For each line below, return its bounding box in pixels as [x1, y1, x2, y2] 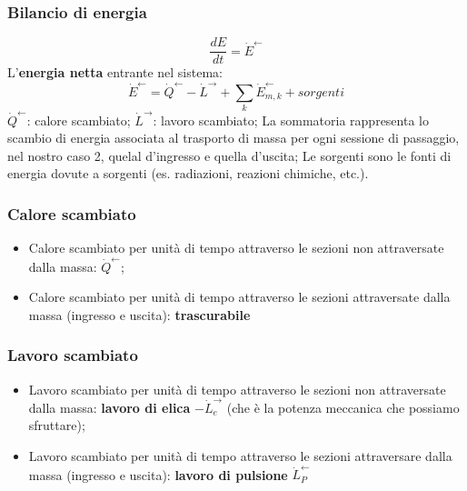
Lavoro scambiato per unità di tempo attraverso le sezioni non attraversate [28, 379, 446, 398]
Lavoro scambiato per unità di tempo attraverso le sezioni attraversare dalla [28, 446, 452, 466]
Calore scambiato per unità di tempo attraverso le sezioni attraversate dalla [28, 287, 451, 306]
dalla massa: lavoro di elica [28, 397, 191, 416]
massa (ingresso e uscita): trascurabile [28, 305, 251, 324]
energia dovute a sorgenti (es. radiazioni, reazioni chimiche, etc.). [7, 164, 369, 183]
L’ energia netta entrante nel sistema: [7, 63, 223, 82]
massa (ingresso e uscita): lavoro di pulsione [28, 465, 288, 484]
